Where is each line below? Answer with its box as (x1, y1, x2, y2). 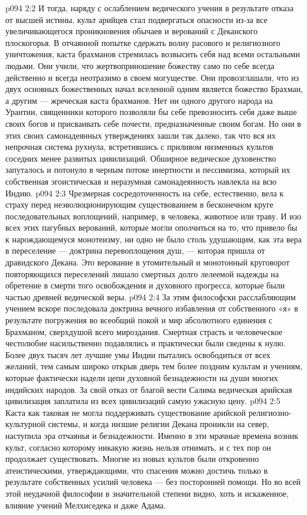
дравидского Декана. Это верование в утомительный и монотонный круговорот (5, 256, 290, 268)
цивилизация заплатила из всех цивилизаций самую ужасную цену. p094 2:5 (5, 395, 280, 407)
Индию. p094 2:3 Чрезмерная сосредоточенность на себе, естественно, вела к (5, 186, 284, 199)
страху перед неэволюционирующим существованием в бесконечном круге (5, 198, 274, 211)
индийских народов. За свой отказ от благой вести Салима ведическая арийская (5, 383, 292, 395)
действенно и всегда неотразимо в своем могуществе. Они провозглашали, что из (5, 71, 299, 83)
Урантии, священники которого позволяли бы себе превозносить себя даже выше (5, 106, 297, 118)
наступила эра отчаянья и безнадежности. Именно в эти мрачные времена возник (5, 429, 298, 441)
